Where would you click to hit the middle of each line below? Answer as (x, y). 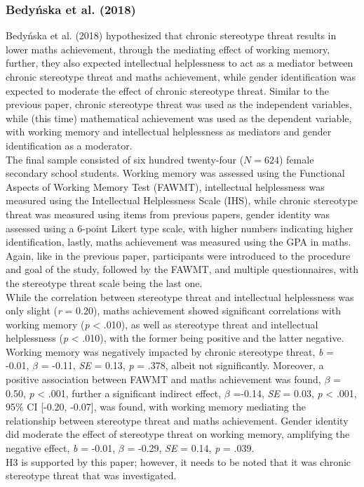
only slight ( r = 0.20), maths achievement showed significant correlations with (174, 311)
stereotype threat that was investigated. (91, 475)
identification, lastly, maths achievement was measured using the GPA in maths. (178, 242)
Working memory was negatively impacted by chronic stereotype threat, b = (170, 351)
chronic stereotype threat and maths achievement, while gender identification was (181, 76)
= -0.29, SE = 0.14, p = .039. (191, 448)
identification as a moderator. (69, 145)
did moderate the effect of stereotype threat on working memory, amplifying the (178, 434)
